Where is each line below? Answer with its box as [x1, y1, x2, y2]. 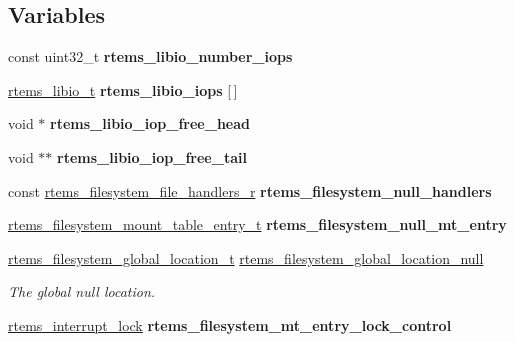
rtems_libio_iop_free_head [50, 113, 250, 134]
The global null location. [8, 281, 156, 302]
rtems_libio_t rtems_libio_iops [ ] [8, 79, 238, 100]
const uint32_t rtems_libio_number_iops [8, 46, 293, 67]
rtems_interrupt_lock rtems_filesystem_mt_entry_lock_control [8, 314, 452, 335]
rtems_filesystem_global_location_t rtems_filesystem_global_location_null [8, 247, 484, 268]
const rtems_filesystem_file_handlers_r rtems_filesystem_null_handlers [8, 180, 492, 201]
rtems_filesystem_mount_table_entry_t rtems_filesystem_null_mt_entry [8, 214, 507, 235]
